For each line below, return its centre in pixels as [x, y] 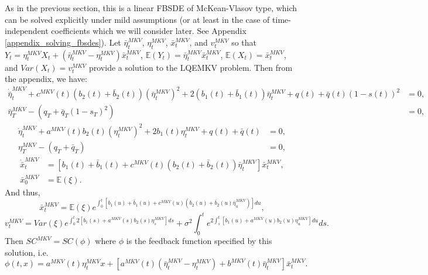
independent [27, 31]
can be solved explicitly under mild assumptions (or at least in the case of [137, 19]
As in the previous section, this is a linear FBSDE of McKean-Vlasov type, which [151, 8]
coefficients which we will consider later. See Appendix [149, 31]
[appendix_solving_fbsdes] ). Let [63, 42]
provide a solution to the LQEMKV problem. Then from [191, 67]
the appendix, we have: [46, 79]
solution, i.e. [27, 252]
